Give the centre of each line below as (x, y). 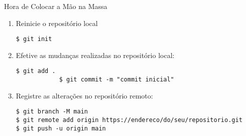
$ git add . (36, 71)
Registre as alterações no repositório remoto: (84, 95)
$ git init (34, 39)
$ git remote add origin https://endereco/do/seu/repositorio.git (129, 120)
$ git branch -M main (52, 112)
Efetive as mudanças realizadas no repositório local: (95, 55)
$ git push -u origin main (61, 128)
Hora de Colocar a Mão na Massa (56, 6)
